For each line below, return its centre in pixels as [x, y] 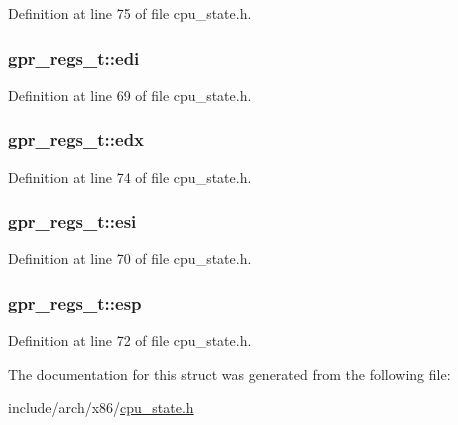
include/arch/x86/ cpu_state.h [101, 407]
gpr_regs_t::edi [74, 57]
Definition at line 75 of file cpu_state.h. [130, 13]
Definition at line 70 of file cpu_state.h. [130, 258]
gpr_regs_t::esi [72, 221]
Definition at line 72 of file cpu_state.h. [130, 340]
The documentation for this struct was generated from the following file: [229, 373]
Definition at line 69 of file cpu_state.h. [130, 94]
